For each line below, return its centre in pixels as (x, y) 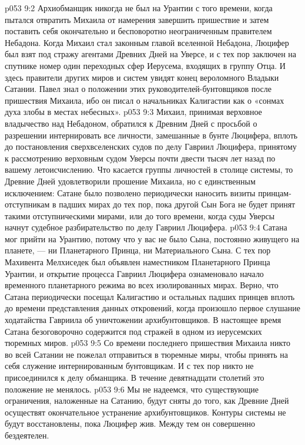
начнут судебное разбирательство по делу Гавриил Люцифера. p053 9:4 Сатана (146, 227)
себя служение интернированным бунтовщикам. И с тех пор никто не (129, 366)
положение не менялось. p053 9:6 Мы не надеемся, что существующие (132, 389)
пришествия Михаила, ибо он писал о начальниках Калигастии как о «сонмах (145, 100)
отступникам (27, 204)
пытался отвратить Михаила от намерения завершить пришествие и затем (137, 19)
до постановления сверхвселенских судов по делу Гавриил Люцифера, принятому (151, 146)
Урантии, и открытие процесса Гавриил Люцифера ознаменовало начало (134, 273)
